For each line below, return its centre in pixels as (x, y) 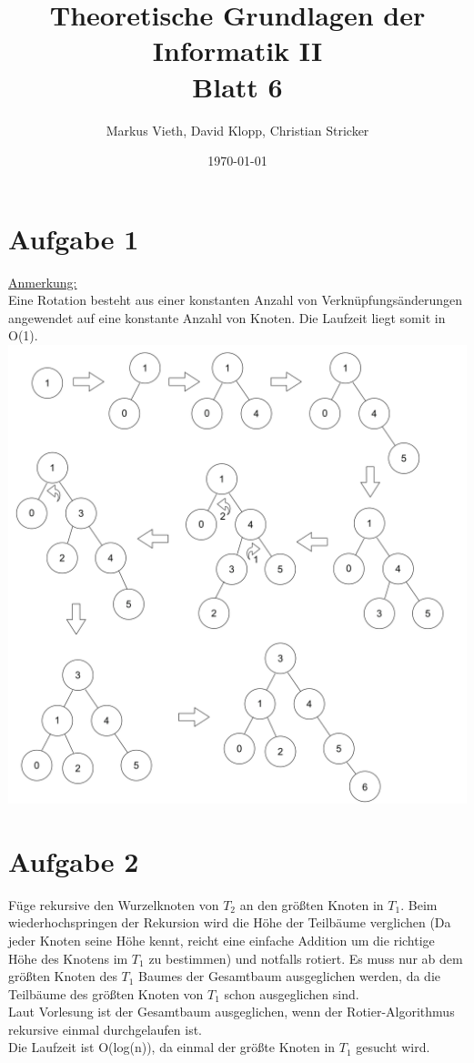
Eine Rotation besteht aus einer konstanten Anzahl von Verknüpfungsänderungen (236, 300)
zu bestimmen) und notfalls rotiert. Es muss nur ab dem (306, 958)
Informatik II (237, 51)
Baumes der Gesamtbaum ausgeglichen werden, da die (289, 976)
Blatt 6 (237, 86)
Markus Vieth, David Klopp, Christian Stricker (237, 130)
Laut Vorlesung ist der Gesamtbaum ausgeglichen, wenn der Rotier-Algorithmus (232, 1012)
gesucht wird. (393, 1047)
